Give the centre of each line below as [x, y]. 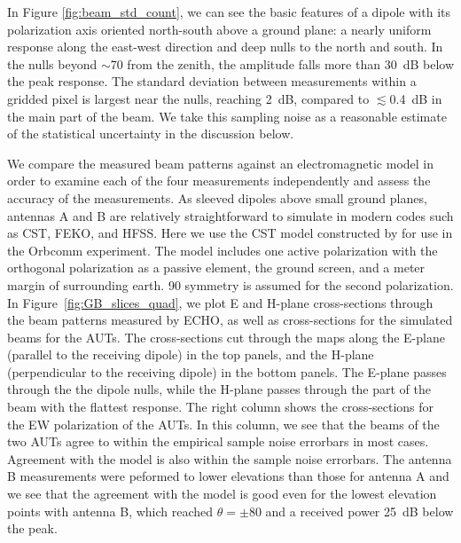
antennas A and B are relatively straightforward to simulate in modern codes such [230, 215]
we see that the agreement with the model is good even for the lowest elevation [222, 494]
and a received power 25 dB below [359, 511]
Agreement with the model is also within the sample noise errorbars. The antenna [230, 458]
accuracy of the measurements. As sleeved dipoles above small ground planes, [217, 197]
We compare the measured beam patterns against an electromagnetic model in [221, 163]
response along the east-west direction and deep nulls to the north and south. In [225, 47]
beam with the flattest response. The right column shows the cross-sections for [221, 407]
